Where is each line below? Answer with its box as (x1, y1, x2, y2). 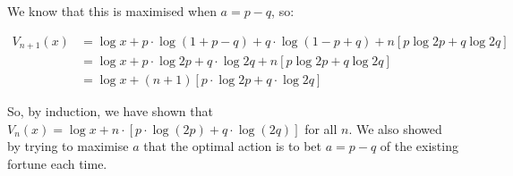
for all (304, 119, 338, 138)
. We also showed (348, 119, 442, 138)
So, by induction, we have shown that (7, 102, 213, 121)
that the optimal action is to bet (143, 137, 321, 155)
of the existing (380, 137, 458, 155)
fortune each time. (7, 154, 107, 172)
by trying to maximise (7, 137, 129, 155)
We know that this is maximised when (7, 2, 217, 20)
